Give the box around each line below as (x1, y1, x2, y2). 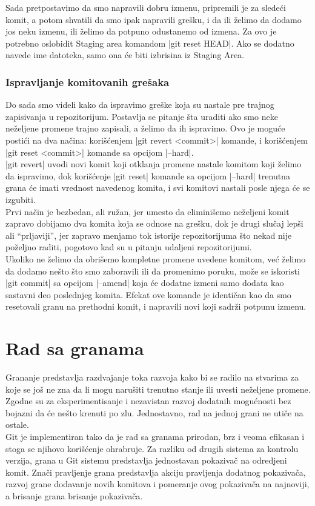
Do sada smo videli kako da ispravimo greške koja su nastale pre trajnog (5, 98, 274, 111)
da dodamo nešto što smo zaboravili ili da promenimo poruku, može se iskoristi (5, 264, 300, 277)
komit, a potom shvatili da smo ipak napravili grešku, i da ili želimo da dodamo (5, 13, 302, 25)
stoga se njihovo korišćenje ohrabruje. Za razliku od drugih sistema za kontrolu (5, 442, 299, 454)
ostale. (5, 418, 29, 431)
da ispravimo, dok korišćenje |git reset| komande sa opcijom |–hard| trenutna (5, 169, 290, 182)
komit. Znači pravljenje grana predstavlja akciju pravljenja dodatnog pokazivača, (5, 465, 306, 478)
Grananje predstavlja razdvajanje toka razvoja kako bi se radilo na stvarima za (5, 371, 299, 383)
